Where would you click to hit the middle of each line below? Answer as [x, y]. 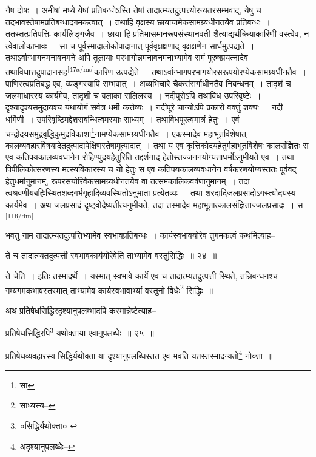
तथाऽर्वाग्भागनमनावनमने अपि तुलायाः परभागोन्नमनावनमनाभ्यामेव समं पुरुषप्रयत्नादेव [127, 57]
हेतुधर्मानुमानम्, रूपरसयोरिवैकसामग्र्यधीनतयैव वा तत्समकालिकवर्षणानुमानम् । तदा [128, 181]
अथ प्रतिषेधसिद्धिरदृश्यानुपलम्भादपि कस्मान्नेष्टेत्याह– [81, 310]
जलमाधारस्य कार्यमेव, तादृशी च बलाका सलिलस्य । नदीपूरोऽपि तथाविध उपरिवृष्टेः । [133, 95]
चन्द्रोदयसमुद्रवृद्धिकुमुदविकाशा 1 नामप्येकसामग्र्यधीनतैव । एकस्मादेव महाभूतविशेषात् [126, 132]
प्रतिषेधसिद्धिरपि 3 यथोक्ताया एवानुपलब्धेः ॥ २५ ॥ [80, 332]
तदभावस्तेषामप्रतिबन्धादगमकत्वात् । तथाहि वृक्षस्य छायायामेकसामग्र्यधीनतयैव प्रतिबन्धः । [138, 22]
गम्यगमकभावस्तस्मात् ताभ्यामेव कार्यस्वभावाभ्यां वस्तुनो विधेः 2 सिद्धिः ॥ [109, 289]
